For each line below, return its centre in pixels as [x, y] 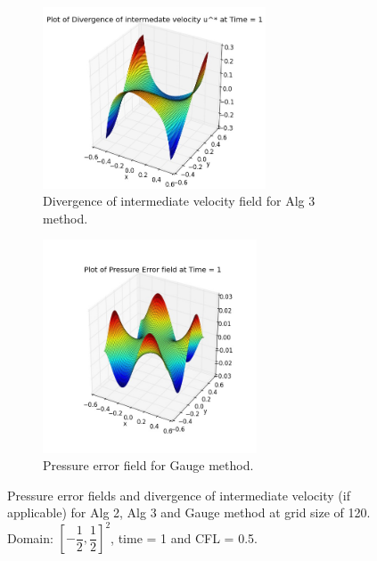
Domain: [30, 537]
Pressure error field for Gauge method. [148, 465]
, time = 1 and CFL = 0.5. [184, 537]
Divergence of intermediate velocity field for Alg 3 [179, 201]
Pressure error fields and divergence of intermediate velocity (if [179, 495]
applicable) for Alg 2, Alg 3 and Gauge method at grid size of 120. [189, 512]
